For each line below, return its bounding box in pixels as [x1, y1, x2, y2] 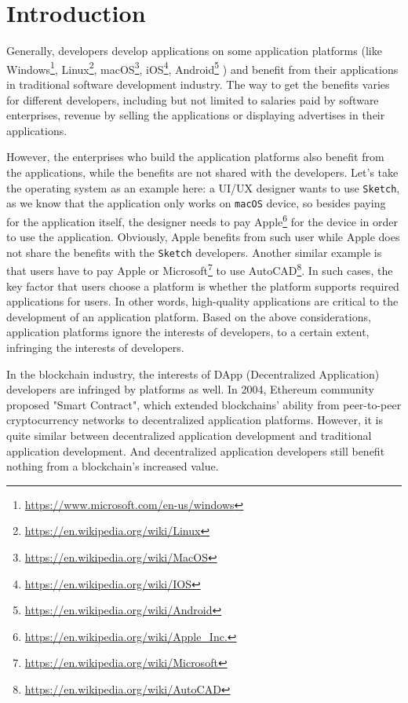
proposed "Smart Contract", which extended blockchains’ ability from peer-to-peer [6, 396, 402, 412]
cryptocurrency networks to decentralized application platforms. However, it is [6, 412, 384, 428]
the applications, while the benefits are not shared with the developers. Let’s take [6, 163, 399, 180]
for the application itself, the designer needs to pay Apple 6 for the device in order [6, 211, 399, 229]
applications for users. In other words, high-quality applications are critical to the [6, 293, 399, 309]
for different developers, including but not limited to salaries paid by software [6, 91, 379, 108]
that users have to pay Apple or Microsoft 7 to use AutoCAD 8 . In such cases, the [6, 260, 393, 278]
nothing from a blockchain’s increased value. [6, 458, 219, 474]
